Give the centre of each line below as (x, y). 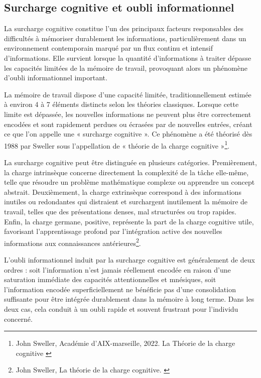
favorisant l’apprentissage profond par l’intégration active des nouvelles (113, 231)
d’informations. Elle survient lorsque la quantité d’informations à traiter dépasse (128, 57)
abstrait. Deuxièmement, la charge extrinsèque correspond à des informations (123, 192)
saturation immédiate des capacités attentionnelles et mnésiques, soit (110, 279)
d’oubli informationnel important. (56, 78)
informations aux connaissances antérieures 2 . (73, 242)
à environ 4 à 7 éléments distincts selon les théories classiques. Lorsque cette (121, 104)
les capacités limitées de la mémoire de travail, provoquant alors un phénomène (126, 68)
